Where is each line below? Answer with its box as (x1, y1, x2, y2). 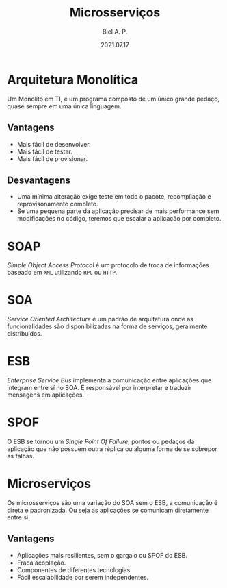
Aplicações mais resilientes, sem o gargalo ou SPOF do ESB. (16, 551, 188, 559)
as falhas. (7, 452, 34, 461)
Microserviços (7, 476, 91, 491)
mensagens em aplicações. (7, 391, 84, 399)
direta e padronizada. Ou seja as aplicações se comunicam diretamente (7, 506, 209, 514)
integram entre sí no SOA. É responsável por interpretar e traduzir (7, 384, 192, 392)
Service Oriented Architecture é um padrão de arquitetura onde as (7, 315, 193, 323)
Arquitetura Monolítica (7, 72, 139, 87)
